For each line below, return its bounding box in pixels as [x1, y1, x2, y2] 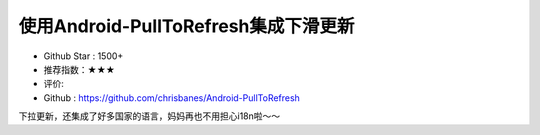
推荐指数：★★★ [43, 63, 115, 75]
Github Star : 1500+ [43, 50, 124, 62]
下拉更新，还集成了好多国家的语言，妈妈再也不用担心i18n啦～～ [18, 110, 281, 122]
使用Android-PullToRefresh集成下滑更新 [18, 15, 355, 37]
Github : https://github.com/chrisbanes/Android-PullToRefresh [43, 91, 300, 104]
